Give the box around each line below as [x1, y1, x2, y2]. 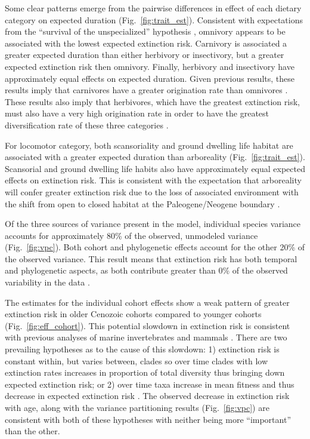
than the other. [5, 425, 60, 437]
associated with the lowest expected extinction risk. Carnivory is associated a [5, 36, 287, 49]
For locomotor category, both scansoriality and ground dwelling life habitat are [5, 139, 293, 151]
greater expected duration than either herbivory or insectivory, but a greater [5, 48, 284, 61]
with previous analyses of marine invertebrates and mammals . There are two [5, 331, 287, 343]
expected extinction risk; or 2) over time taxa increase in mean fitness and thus [5, 377, 294, 390]
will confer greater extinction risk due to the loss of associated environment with [5, 185, 299, 198]
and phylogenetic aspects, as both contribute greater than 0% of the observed [5, 264, 288, 277]
